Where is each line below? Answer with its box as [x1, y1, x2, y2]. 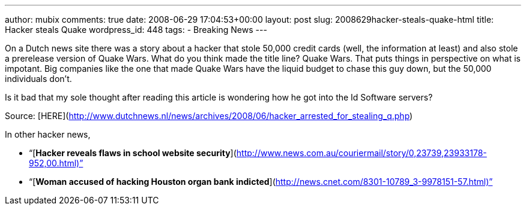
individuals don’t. [5, 74, 72, 84]
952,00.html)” [29, 158, 83, 168]
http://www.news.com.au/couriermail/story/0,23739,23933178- [236, 148, 487, 158]
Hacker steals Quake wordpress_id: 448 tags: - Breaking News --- [5, 25, 267, 35]
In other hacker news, [5, 129, 91, 139]
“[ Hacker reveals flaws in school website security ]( [29, 148, 237, 158]
